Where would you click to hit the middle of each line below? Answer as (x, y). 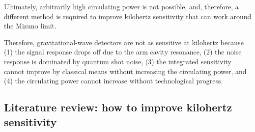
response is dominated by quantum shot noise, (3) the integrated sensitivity (118, 61)
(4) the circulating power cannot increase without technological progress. (113, 81)
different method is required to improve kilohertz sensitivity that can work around (128, 16)
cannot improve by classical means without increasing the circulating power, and (125, 71)
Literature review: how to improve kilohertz (118, 107)
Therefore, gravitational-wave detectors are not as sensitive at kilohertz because (124, 42)
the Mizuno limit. (30, 26)
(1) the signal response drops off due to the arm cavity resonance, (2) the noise (123, 52)
